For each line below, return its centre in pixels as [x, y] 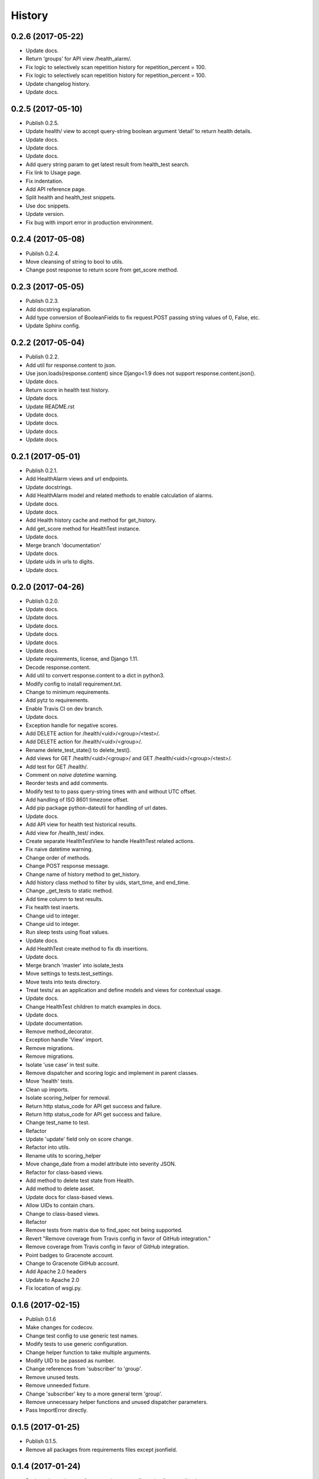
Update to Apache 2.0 [53, 1280]
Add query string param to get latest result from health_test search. [108, 164]
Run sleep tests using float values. [67, 932]
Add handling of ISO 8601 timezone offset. [77, 800]
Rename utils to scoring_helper [64, 1155]
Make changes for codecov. [60, 1328]
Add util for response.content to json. [71, 365]
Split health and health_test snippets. [71, 198]
